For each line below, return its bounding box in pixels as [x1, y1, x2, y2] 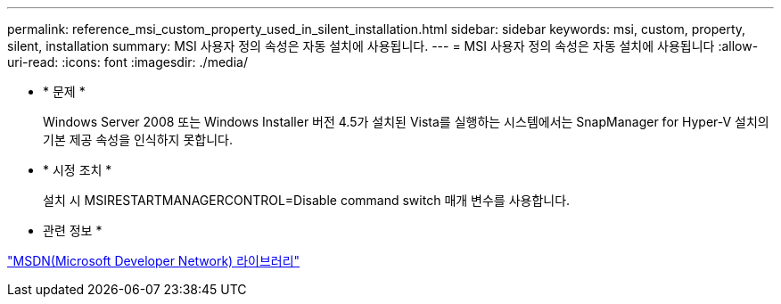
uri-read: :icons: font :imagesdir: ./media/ [7, 54, 248, 70]
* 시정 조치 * [43, 162, 112, 177]
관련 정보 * [43, 223, 103, 238]
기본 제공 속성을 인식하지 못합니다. [43, 132, 233, 147]
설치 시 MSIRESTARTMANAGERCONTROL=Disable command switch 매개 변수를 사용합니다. [43, 193, 571, 208]
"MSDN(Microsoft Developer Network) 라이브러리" [7, 253, 300, 268]
